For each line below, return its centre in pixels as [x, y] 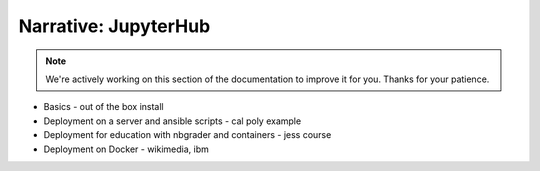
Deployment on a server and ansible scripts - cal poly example [172, 121]
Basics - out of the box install [103, 107]
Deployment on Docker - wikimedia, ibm [126, 149]
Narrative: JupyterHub [114, 26]
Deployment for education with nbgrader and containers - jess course [187, 135]
